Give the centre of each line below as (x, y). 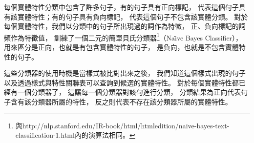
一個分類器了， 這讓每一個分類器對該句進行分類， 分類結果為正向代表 (129, 92)
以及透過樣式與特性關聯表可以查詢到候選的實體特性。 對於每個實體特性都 (121, 82)
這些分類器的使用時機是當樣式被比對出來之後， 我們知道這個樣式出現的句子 (125, 73)
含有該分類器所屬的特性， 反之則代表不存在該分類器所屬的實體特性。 (121, 102)
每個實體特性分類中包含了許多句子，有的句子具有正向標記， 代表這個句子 (121, 7)
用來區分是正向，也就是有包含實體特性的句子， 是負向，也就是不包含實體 (121, 47)
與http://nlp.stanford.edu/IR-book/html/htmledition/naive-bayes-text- (122, 125)
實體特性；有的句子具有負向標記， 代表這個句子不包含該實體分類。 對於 (133, 16)
